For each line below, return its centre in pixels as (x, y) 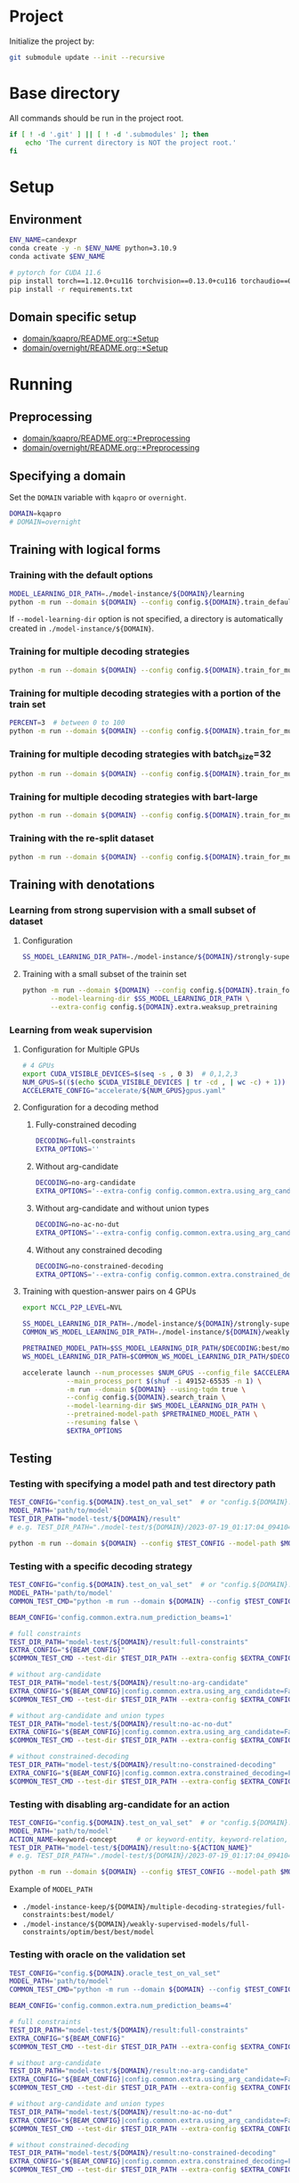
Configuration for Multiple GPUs (81, 1049)
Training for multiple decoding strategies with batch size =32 (140, 755)
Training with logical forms (85, 550)
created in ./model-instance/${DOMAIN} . (82, 628)
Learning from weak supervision (81, 1029)
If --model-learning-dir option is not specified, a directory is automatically (146, 619)
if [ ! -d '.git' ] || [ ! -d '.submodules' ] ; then (109, 134)
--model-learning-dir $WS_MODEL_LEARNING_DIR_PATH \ (166, 1406)
